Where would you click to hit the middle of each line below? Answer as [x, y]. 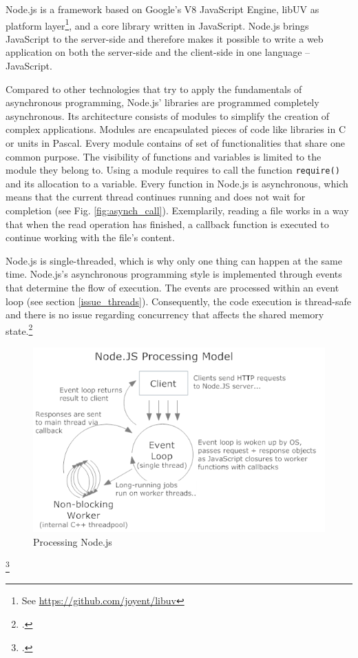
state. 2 [19, 329]
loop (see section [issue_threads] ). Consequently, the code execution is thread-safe [178, 301]
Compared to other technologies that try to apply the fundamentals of [154, 89]
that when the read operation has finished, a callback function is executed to [167, 224]
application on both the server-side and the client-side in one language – [158, 52]
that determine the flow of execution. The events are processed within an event [172, 287]
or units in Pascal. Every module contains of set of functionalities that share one [175, 143]
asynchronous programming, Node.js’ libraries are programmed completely [162, 102]
